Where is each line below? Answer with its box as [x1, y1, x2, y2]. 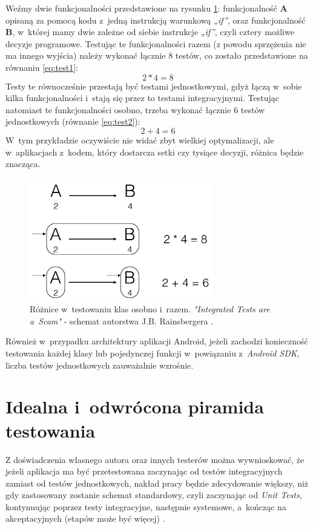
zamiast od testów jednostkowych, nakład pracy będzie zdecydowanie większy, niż [5, 476, 309, 489]
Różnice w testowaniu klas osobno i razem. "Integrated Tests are [30, 303, 270, 315]
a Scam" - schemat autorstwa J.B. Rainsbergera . [30, 314, 214, 327]
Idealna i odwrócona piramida [5, 394, 264, 419]
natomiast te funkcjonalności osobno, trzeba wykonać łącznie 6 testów [5, 103, 265, 116]
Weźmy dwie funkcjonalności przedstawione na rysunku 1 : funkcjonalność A [5, 2, 288, 14]
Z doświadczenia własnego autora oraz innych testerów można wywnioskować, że [5, 453, 305, 465]
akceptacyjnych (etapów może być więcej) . [5, 512, 165, 525]
